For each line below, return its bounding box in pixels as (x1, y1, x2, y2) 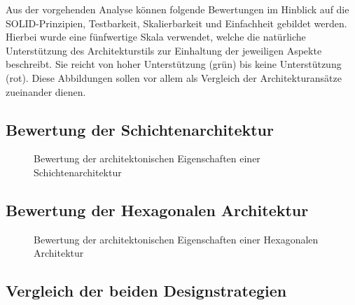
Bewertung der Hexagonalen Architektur (6, 199, 309, 220)
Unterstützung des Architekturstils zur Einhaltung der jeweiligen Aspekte (6, 43, 322, 57)
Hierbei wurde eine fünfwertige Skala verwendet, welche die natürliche (6, 29, 306, 44)
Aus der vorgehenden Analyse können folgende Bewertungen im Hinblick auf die (6, 2, 349, 16)
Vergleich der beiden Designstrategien (6, 280, 287, 302)
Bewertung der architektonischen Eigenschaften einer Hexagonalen (34, 232, 319, 246)
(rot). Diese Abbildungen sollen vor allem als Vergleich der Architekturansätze (6, 70, 342, 85)
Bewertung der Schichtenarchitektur (6, 118, 274, 140)
